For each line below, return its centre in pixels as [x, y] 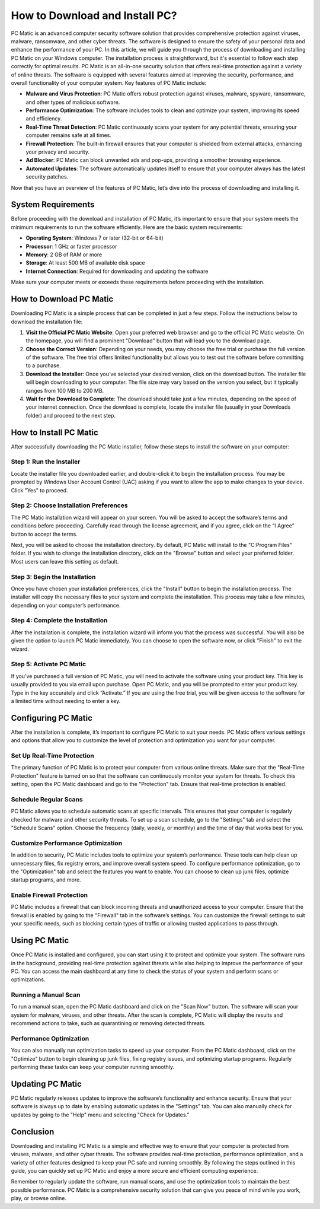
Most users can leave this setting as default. [65, 561]
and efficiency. [44, 119]
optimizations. [28, 979]
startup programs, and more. [46, 880]
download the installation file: [47, 322]
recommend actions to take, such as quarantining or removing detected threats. [108, 1023]
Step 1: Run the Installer [46, 462]
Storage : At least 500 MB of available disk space [85, 263]
